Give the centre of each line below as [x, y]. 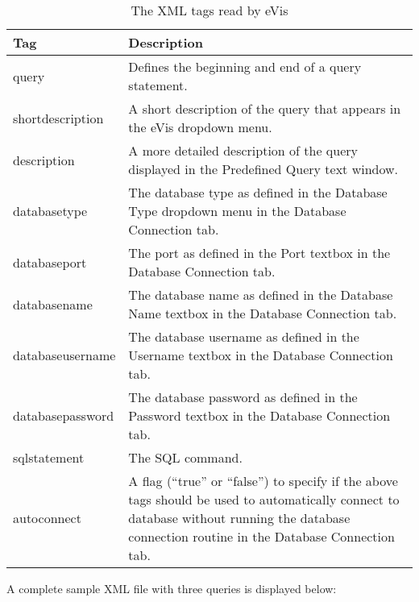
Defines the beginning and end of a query [245, 66]
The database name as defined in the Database [261, 295]
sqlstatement [49, 457]
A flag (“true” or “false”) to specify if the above [263, 481]
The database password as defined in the [243, 397]
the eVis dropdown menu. [200, 127]
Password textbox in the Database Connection [259, 415]
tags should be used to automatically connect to [264, 499]
